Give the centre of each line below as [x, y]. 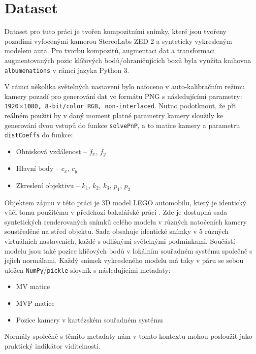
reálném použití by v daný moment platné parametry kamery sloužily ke [114, 115]
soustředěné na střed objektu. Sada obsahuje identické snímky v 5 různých [117, 231]
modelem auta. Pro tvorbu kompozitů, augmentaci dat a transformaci [110, 50]
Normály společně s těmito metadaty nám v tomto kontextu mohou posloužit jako [128, 336]
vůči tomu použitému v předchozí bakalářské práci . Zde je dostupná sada [116, 212]
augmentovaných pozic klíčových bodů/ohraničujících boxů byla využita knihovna [128, 60]
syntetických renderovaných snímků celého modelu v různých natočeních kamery [126, 221]
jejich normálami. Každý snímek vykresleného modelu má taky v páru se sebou [124, 260]
